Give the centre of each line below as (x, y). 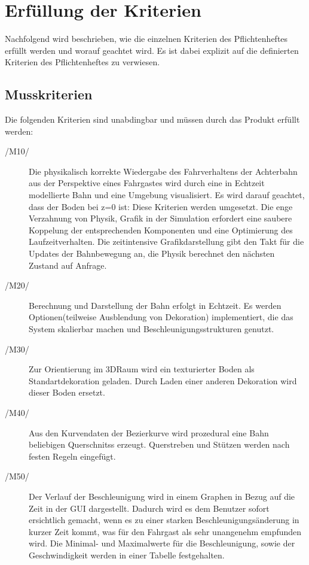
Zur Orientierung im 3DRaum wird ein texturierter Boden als (142, 369)
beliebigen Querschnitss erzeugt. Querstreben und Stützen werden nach (159, 444)
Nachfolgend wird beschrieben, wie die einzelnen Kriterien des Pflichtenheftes (146, 39)
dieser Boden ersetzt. (67, 392)
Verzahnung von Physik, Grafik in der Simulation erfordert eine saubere (160, 218)
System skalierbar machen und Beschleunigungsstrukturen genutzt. (152, 329)
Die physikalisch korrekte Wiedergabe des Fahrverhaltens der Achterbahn (163, 171)
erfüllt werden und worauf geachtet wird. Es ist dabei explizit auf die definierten (152, 50)
